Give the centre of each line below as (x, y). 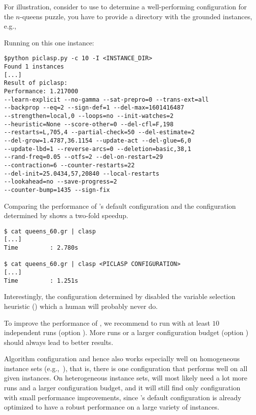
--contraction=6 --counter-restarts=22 (69, 165)
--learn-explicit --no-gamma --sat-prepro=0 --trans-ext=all (107, 99)
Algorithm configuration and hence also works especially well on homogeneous (122, 358)
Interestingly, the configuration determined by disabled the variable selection (120, 296)
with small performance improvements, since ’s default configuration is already (123, 397)
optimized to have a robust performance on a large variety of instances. (112, 407)
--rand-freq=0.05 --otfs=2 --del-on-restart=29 (84, 157)
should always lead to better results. (59, 342)
